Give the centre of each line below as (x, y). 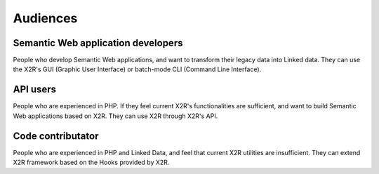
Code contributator (56, 136)
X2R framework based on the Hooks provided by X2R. (91, 162)
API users (34, 90)
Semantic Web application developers (98, 43)
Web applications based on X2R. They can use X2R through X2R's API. (115, 116)
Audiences (45, 18)
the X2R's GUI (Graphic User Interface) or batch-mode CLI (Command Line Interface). (137, 69)
